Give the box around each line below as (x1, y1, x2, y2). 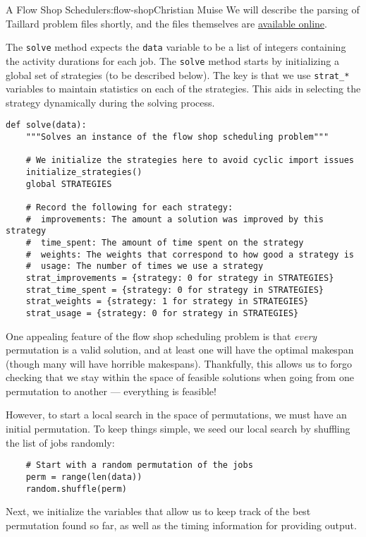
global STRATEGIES (25, 179, 112, 189)
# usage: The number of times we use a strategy (25, 261, 264, 272)
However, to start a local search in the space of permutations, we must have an (6, 407, 347, 422)
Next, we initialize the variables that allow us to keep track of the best (6, 504, 311, 519)
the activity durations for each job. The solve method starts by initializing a (6, 53, 339, 68)
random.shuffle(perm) (25, 483, 127, 494)
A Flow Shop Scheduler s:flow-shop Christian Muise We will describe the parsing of (6, 2, 360, 16)
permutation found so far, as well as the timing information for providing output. (6, 517, 357, 532)
